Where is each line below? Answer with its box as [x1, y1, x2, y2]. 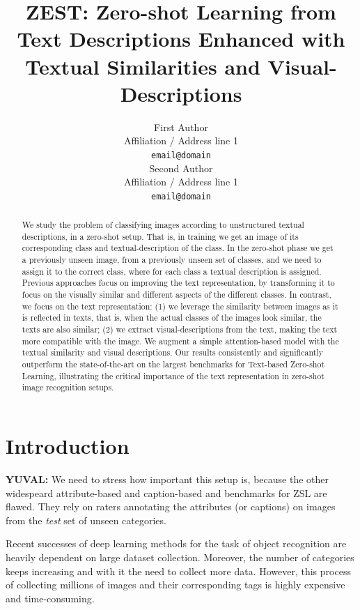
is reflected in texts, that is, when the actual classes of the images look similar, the [22, 312, 322, 323]
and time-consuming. [6, 590, 95, 605]
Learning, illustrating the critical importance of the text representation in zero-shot [22, 369, 324, 381]
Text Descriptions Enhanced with [17, 24, 345, 53]
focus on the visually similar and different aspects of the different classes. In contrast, [22, 289, 331, 300]
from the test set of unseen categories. [6, 512, 166, 527]
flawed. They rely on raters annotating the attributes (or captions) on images [6, 499, 336, 514]
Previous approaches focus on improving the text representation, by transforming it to [22, 277, 335, 289]
